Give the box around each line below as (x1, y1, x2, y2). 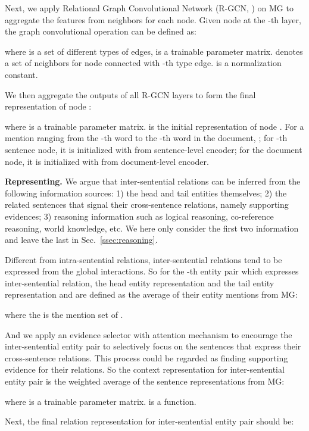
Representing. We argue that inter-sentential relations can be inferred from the (5, 175, 301, 188)
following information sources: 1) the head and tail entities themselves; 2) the (5, 186, 287, 199)
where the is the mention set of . (5, 308, 123, 321)
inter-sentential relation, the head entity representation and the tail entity (5, 276, 274, 289)
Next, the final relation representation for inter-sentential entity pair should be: (5, 415, 294, 427)
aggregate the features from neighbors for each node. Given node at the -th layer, (5, 13, 301, 26)
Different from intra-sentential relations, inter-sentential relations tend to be (5, 253, 282, 266)
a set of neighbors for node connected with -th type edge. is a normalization (5, 57, 282, 69)
